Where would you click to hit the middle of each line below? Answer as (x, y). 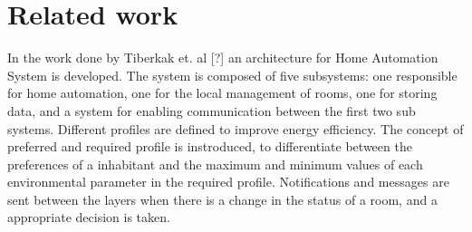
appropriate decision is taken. (89, 217)
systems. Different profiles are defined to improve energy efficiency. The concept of (236, 128)
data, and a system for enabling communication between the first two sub (212, 110)
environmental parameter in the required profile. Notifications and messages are (228, 182)
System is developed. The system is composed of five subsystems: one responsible (232, 75)
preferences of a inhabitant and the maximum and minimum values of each (215, 164)
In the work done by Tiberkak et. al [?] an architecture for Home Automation (223, 58)
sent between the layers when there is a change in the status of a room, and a (222, 199)
